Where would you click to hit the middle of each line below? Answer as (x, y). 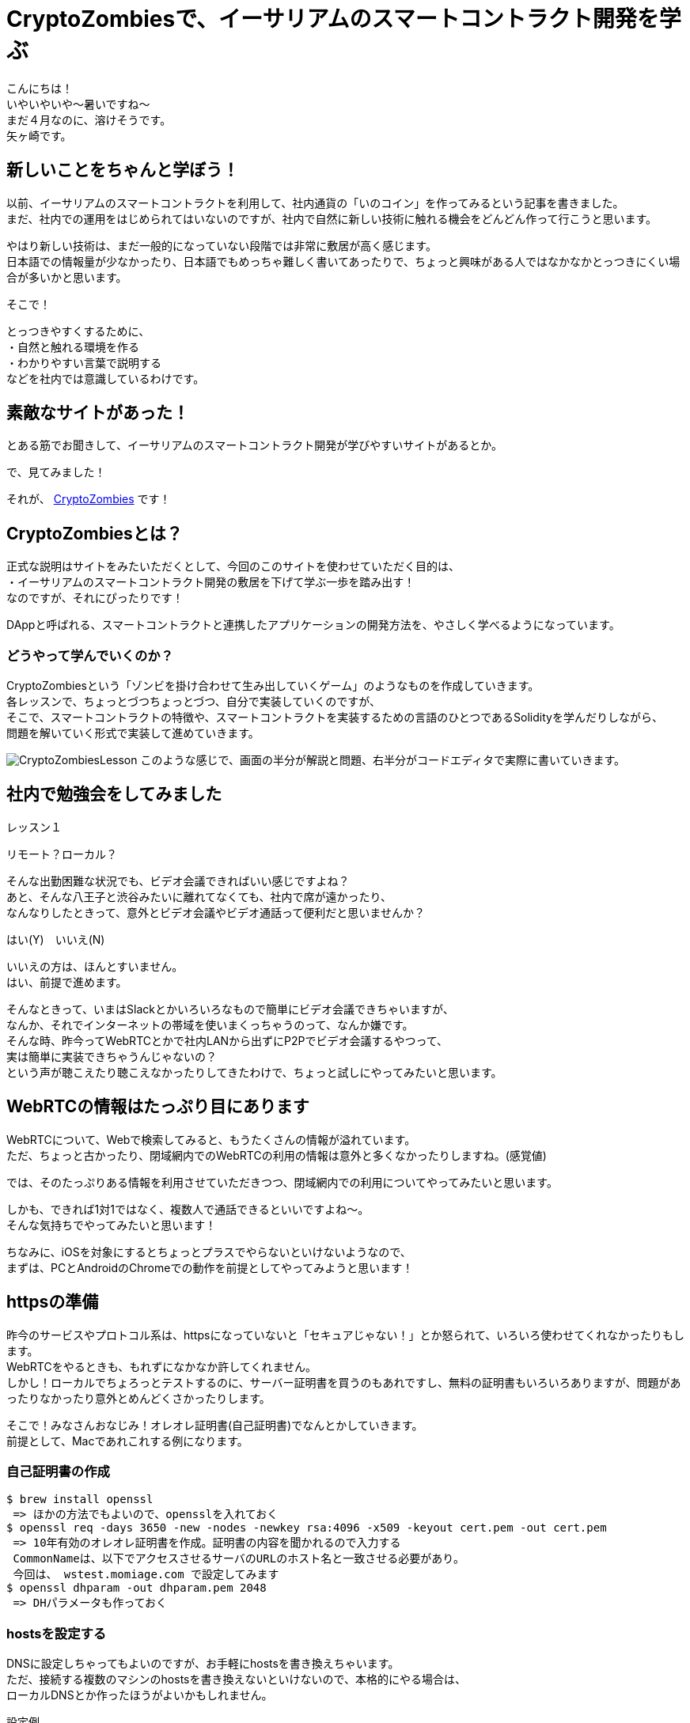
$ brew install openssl (80, 1500)
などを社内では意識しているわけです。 (106, 378)
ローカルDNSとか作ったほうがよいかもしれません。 (140, 1695)
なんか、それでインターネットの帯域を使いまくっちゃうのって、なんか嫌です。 (210, 1024)
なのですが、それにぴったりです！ (95, 598)
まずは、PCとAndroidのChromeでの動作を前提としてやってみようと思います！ (210, 1267)
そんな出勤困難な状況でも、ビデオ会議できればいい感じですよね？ (178, 880)
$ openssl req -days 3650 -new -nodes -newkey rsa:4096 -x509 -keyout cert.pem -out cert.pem (307, 1528)
